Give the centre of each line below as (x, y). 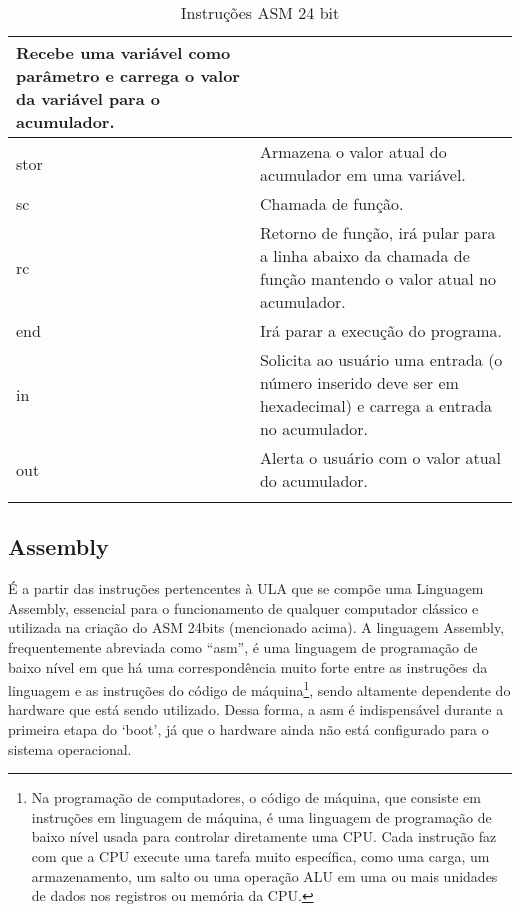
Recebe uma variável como (123, 52)
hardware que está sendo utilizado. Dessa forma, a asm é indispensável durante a (256, 709)
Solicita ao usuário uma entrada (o (381, 359)
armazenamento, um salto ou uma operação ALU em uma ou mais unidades (264, 875)
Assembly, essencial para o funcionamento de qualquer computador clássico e (243, 607)
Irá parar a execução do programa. (380, 330)
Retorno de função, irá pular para (377, 232)
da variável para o (88, 98)
